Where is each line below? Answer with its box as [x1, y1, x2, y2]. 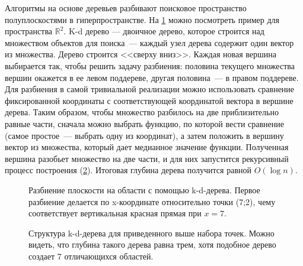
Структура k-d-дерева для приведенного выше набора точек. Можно [28, 226, 275, 239]
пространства [5, 25, 53, 37]
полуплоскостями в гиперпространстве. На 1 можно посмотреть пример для [5, 13, 279, 25]
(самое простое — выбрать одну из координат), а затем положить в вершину [5, 129, 284, 141]
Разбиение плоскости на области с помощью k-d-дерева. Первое [28, 183, 260, 196]
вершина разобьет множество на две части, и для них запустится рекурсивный [5, 152, 289, 164]
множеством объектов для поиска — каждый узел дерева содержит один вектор [5, 36, 294, 48]
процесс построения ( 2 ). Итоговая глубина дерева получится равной [5, 164, 251, 176]
